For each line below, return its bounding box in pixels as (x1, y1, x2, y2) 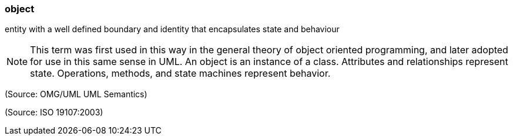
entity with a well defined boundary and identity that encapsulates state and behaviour (5, 24, 340, 35)
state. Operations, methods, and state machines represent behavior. (30, 67, 331, 80)
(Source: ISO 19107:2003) (5, 107, 103, 118)
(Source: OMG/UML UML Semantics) (5, 89, 147, 100)
